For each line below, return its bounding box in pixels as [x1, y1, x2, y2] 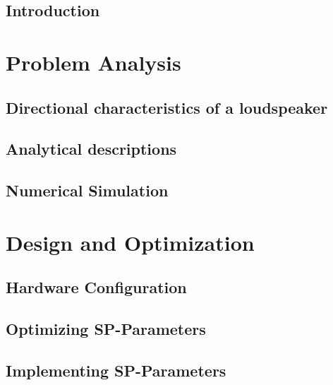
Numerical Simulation [6, 179, 169, 201]
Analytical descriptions [6, 138, 177, 160]
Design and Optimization [6, 227, 255, 256]
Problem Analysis [6, 47, 181, 76]
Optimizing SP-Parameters [6, 318, 206, 340]
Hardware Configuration [6, 276, 187, 298]
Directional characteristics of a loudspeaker [6, 96, 328, 118]
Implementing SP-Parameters [6, 359, 226, 381]
